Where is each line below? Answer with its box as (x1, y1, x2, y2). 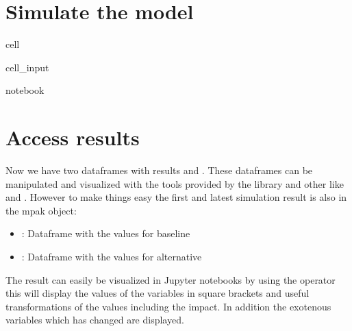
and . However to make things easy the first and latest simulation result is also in (5, 190, 347, 204)
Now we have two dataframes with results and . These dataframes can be (5, 163, 313, 177)
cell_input (5, 60, 49, 74)
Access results (5, 123, 140, 151)
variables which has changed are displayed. (5, 312, 184, 327)
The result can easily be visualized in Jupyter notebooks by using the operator (5, 272, 336, 286)
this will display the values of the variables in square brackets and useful (5, 286, 310, 300)
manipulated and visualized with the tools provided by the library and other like (5, 176, 344, 191)
